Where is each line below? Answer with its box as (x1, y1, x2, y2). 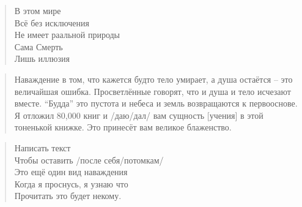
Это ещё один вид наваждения (14, 165, 128, 178)
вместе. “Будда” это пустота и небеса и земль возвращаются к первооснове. (14, 97, 298, 110)
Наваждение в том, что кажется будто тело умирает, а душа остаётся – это (14, 72, 293, 85)
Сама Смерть (14, 40, 63, 53)
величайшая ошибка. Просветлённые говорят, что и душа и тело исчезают (14, 85, 291, 97)
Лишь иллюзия (14, 52, 70, 65)
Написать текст (14, 141, 71, 154)
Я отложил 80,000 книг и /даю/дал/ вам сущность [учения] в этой (14, 108, 263, 121)
